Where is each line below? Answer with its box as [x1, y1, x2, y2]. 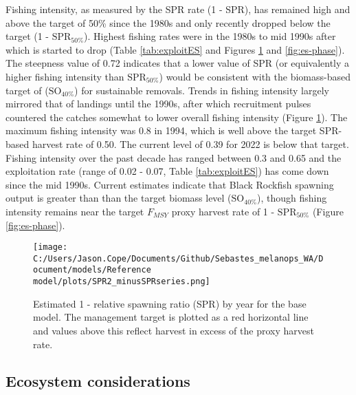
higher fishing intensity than [5, 69, 124, 83]
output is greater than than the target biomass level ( [5, 191, 232, 205]
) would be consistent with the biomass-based [159, 69, 351, 83]
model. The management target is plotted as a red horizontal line [33, 310, 309, 324]
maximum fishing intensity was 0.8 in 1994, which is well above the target [5, 123, 317, 138]
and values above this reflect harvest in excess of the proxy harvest [33, 323, 314, 337]
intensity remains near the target [5, 204, 144, 218]
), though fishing [257, 191, 327, 205]
